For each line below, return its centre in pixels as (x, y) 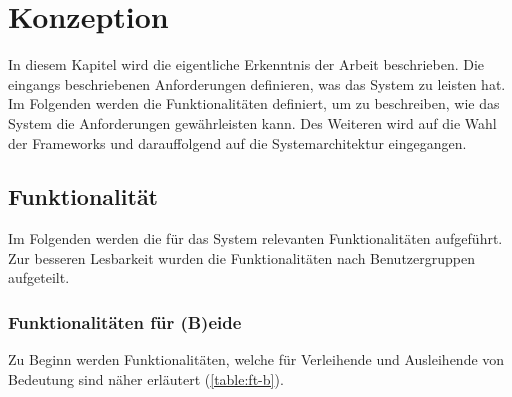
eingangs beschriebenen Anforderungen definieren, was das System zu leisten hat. (257, 83)
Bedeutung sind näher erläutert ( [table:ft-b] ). (146, 378)
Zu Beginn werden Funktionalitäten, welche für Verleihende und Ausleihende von (256, 359)
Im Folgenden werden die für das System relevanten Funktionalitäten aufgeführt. (255, 238)
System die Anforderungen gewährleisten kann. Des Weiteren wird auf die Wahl (252, 122)
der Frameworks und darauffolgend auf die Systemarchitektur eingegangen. (237, 142)
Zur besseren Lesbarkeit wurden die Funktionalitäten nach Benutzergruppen (241, 257)
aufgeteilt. (39, 277)
